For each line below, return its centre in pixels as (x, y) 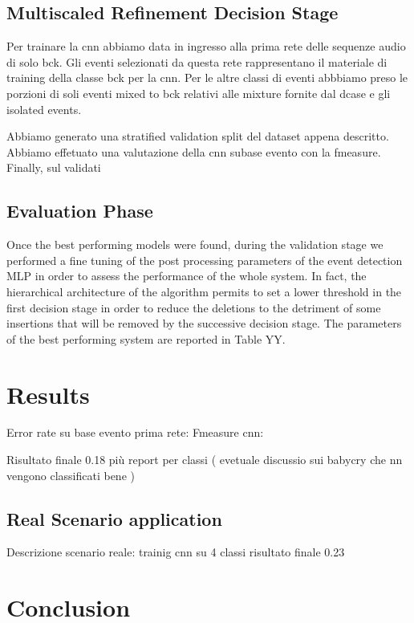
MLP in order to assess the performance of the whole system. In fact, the (187, 276)
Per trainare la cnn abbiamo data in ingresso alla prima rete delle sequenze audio (206, 46)
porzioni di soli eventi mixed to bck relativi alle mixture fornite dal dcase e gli (199, 93)
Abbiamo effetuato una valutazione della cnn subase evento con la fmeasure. (194, 151)
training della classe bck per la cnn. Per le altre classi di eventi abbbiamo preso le (207, 77)
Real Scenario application (114, 518)
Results (48, 394)
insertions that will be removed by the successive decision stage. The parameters (204, 323)
